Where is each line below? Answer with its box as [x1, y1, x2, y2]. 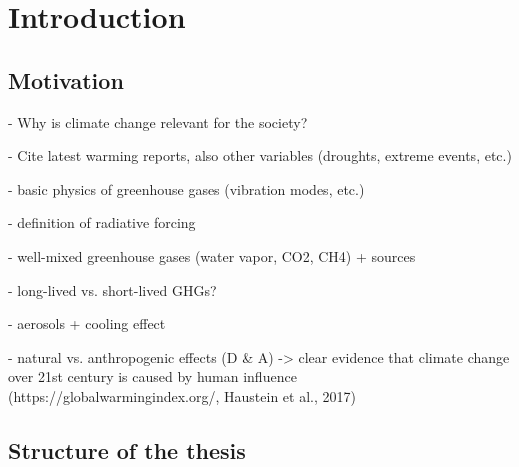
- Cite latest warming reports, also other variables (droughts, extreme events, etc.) [8, 145, 512, 166]
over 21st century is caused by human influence [8, 366, 297, 387]
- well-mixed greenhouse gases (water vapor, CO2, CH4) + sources [8, 245, 416, 266]
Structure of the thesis [8, 434, 246, 465]
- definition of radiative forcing [8, 212, 196, 233]
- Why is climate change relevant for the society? [8, 111, 308, 132]
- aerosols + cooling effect [8, 313, 166, 334]
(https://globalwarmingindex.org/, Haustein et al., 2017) [8, 385, 356, 406]
